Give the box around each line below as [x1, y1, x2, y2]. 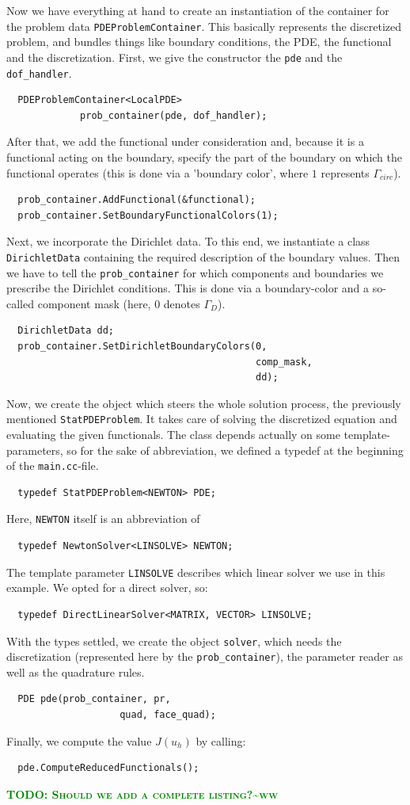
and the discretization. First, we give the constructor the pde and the [6, 48, 343, 65]
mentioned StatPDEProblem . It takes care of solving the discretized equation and [6, 410, 397, 427]
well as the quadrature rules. [6, 663, 145, 680]
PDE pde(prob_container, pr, [17, 693, 171, 705]
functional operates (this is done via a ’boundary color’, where [6, 164, 309, 181]
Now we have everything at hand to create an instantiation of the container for [6, 2, 389, 18]
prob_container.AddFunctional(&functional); [17, 194, 256, 206]
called [6, 295, 34, 311]
